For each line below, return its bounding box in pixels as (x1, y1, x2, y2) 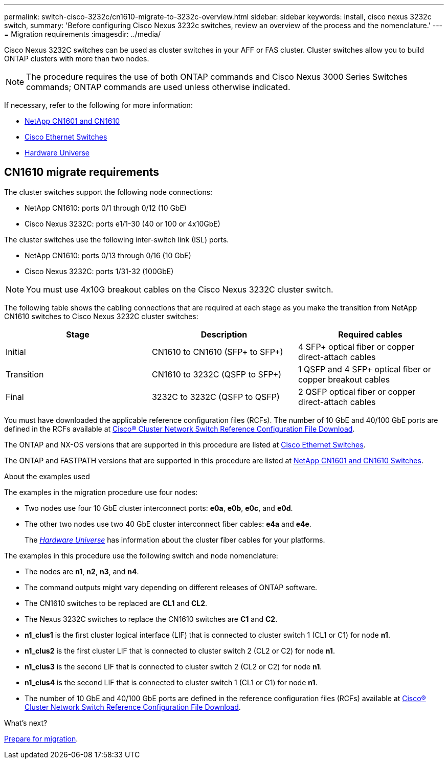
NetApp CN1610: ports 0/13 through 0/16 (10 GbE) (25, 251, 191, 260)
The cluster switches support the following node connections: (4, 187, 213, 196)
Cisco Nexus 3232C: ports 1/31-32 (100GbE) (25, 266, 174, 276)
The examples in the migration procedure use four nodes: (4, 487, 198, 497)
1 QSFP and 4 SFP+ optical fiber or (298, 364, 431, 374)
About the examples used (4, 472, 90, 481)
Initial (6, 346, 26, 357)
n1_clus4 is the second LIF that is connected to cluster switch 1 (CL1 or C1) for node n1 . (25, 678, 318, 687)
